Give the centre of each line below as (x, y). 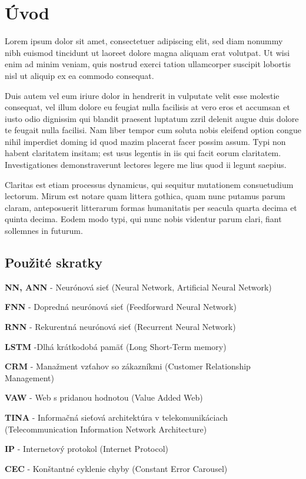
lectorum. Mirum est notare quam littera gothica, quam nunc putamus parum (145, 196)
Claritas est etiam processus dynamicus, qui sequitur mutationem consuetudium (149, 184)
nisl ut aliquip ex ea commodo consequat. (79, 75)
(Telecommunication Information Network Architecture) (106, 429)
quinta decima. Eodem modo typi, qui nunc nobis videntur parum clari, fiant (143, 219)
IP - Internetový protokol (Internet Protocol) (87, 449)
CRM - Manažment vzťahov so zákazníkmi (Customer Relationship (128, 366)
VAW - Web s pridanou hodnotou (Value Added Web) (104, 397)
